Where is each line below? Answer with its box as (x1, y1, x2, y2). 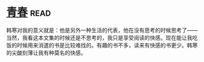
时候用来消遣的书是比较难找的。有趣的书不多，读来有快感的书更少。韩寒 (16, 42, 198, 49)
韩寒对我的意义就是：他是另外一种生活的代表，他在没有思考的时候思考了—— (6, 26, 198, 34)
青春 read (6, 5, 52, 19)
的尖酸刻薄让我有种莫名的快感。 (6, 49, 86, 56)
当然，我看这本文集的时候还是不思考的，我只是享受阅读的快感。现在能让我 (6, 34, 192, 41)
